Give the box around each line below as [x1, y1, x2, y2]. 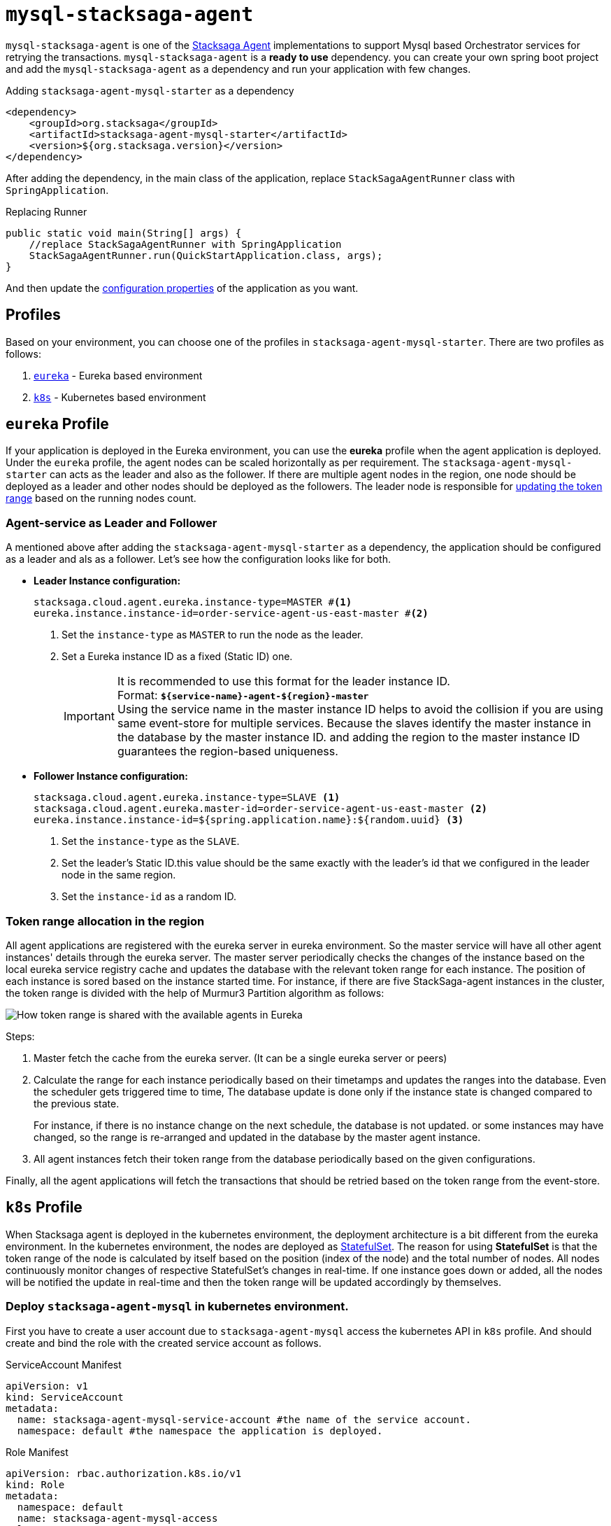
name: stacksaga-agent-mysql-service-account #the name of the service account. [17, 1413, 471, 1425]
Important [64, 709, 115, 724]
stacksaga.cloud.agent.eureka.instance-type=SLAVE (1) [34, 792, 340, 804]
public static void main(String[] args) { [6, 227, 242, 239]
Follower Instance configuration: [34, 770, 188, 783]
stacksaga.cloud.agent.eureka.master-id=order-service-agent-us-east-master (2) [34, 803, 488, 815]
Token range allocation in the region [6, 913, 205, 928]
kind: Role [6, 1478, 65, 1490]
